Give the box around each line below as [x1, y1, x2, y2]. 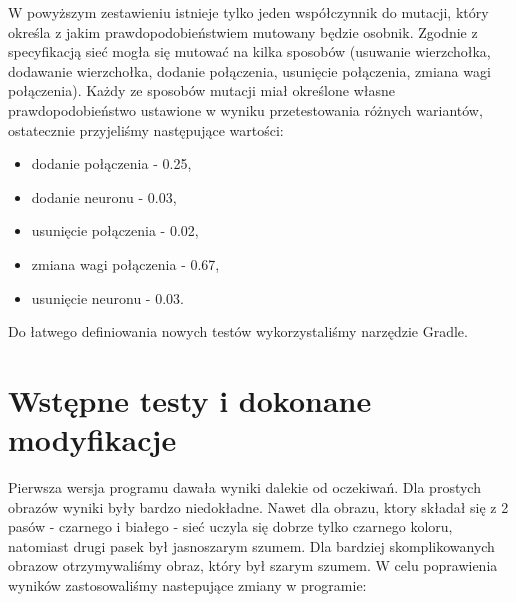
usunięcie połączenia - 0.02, [31, 220, 199, 241]
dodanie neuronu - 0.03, [31, 186, 177, 207]
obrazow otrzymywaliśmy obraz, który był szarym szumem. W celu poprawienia [8, 555, 498, 576]
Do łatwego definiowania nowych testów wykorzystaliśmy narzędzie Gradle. [8, 321, 468, 342]
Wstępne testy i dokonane [8, 379, 372, 420]
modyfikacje [8, 419, 177, 460]
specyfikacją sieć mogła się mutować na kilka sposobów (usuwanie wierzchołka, [8, 41, 491, 62]
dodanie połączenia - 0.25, [31, 153, 192, 174]
